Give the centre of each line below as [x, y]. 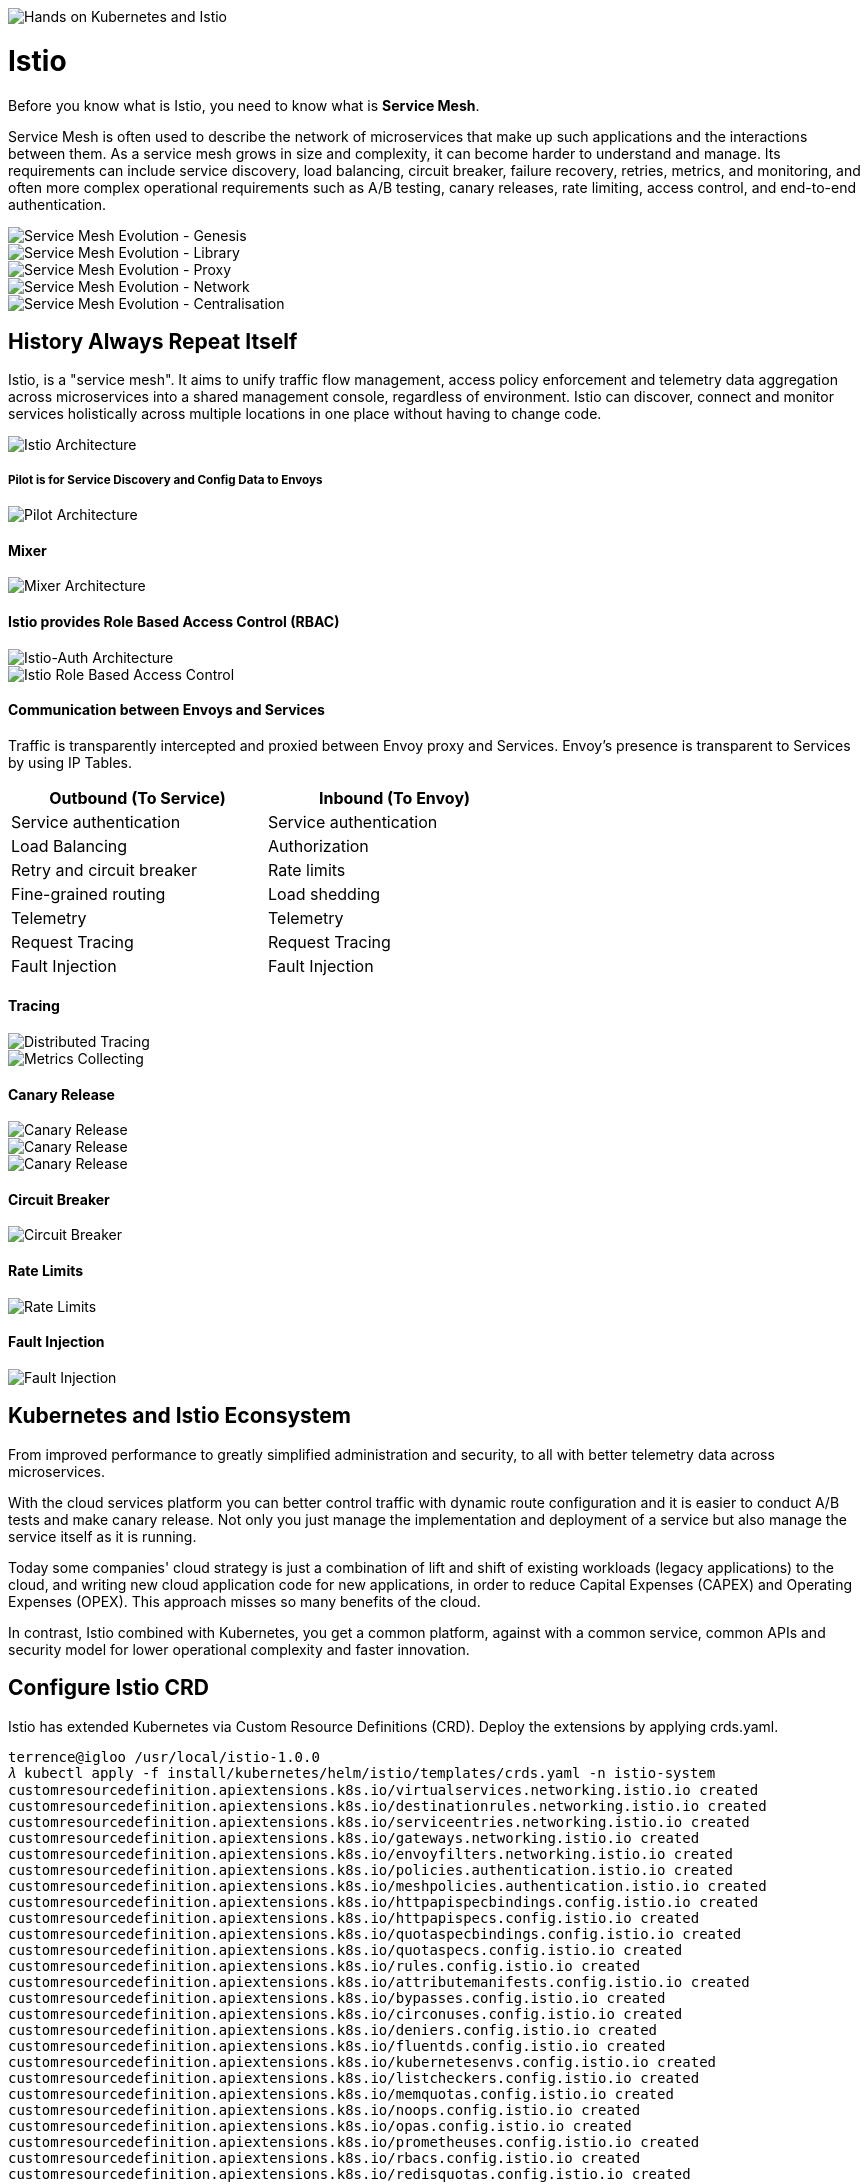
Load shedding [324, 893]
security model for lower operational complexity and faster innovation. [239, 1649]
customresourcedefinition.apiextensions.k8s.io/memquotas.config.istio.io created [341, 2093]
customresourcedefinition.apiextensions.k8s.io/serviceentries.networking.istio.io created [379, 1821]
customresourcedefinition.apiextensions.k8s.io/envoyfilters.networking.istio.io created [370, 1853]
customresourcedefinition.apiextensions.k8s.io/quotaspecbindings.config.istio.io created [375, 1933]
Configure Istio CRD [108, 1688]
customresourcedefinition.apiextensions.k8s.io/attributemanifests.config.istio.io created [379, 1981]
